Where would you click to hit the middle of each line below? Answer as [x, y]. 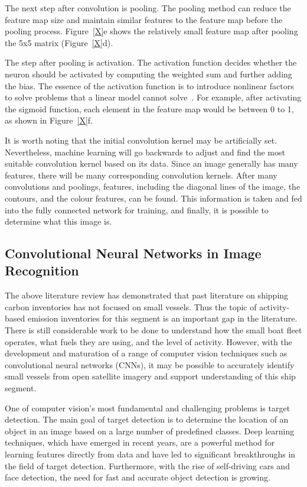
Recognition [42, 270]
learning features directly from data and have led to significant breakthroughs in [150, 454]
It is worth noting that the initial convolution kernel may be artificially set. [141, 140]
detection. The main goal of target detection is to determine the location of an [147, 419]
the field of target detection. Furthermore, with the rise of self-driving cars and [147, 465]
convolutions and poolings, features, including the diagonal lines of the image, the [153, 186]
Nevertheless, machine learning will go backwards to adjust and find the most [145, 152]
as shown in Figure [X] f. [49, 120]
